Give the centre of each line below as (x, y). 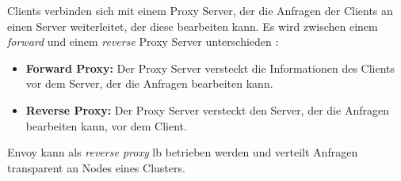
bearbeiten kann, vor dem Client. (106, 125)
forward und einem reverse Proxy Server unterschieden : (143, 41)
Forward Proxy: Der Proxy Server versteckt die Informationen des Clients (210, 68)
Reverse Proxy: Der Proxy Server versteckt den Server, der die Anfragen (207, 109)
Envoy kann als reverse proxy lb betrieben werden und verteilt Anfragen (183, 152)
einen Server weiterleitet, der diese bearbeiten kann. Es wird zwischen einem (193, 26)
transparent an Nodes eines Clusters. (96, 167)
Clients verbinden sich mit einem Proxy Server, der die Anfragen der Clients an (200, 10)
